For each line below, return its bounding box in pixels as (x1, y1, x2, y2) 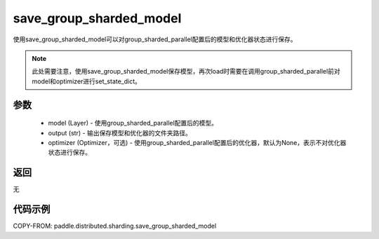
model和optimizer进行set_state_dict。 (32, 77, 142, 86)
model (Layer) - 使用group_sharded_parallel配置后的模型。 (48, 119, 218, 128)
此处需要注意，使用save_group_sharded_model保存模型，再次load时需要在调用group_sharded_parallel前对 (32, 67, 340, 76)
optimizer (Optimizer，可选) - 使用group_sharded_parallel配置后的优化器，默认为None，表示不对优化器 (48, 138, 347, 146)
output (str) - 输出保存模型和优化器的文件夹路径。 (48, 128, 192, 137)
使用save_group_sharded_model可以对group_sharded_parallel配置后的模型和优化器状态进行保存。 (13, 35, 297, 43)
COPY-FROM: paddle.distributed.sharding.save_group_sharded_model (13, 221, 217, 231)
